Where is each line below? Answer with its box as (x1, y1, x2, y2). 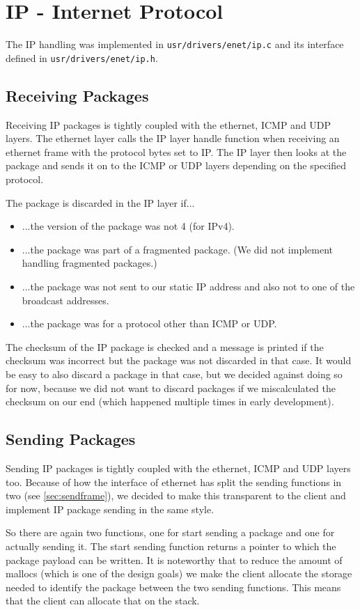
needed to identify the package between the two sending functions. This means (6, 579, 341, 594)
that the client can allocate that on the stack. (6, 593, 200, 608)
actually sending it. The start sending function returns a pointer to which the (6, 538, 336, 553)
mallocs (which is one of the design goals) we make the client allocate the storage (6, 566, 352, 581)
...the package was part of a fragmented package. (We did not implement (22, 242, 333, 256)
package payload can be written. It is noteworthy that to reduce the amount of (6, 552, 343, 567)
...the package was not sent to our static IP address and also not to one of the (22, 279, 355, 293)
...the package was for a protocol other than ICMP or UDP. (22, 316, 277, 331)
